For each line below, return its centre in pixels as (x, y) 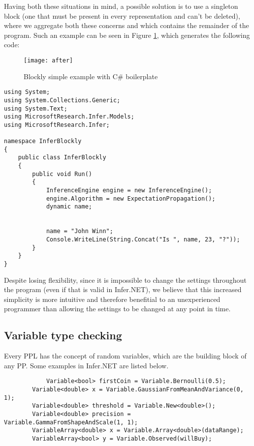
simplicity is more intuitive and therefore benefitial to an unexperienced (112, 299)
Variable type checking (63, 335)
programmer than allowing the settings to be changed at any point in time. (117, 309)
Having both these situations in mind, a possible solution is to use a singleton (121, 6)
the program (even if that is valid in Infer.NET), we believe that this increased (123, 289)
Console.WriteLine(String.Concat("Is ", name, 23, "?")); (143, 240)
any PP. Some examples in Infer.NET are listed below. (86, 365)
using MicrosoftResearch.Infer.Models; (69, 117)
